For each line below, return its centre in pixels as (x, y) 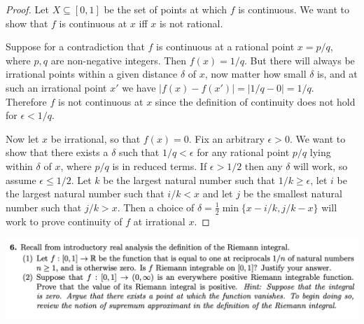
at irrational (159, 221)
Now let (22, 138)
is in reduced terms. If (160, 165)
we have (139, 87)
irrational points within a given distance (92, 74)
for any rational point (243, 152)
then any (264, 165)
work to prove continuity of (64, 221)
